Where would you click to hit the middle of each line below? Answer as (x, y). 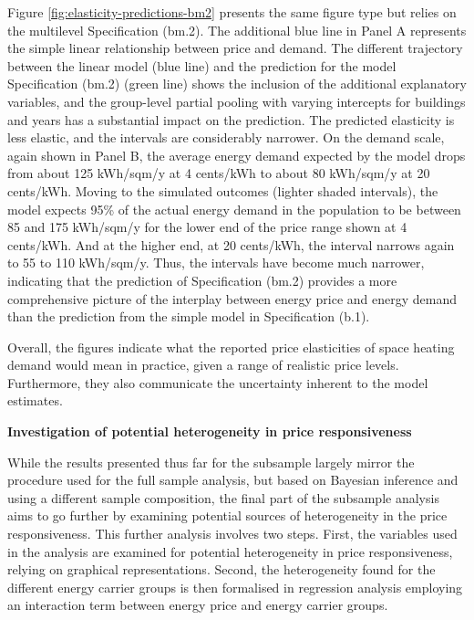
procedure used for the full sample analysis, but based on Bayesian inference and (233, 480)
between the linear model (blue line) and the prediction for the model (202, 65)
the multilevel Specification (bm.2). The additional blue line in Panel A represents (237, 30)
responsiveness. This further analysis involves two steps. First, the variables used (232, 534)
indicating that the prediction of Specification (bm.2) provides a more (202, 280)
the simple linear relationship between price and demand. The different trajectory (235, 48)
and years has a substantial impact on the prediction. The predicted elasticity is (231, 119)
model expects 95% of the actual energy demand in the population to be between (234, 209)
